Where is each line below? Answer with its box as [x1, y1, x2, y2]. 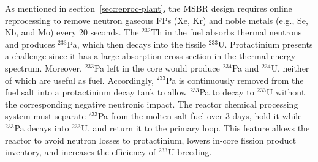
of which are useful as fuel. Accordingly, [5, 73, 154, 86]
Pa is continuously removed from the [166, 73, 304, 86]
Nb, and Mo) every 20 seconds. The [5, 26, 139, 39]
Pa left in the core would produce [94, 61, 220, 74]
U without [266, 86, 305, 98]
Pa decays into [14, 121, 69, 134]
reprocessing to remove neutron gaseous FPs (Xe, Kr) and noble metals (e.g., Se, [5, 13, 308, 26]
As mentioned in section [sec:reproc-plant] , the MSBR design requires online [5, 2, 292, 14]
